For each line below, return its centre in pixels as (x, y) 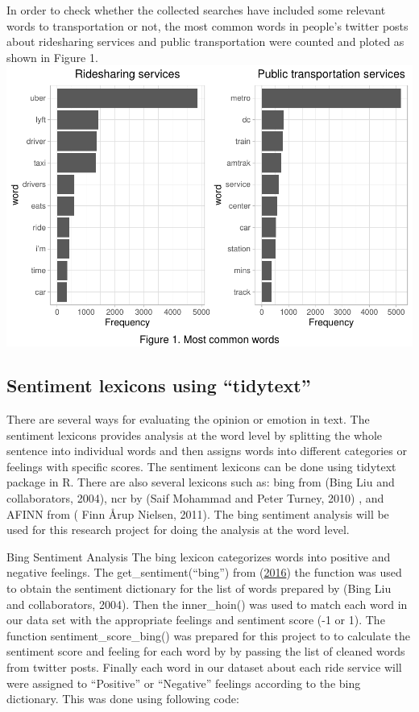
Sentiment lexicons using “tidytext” (159, 385)
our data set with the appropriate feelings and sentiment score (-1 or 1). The (196, 620)
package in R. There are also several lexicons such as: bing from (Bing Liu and (201, 482)
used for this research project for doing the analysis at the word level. (178, 530)
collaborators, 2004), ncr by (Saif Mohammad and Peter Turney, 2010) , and (195, 498)
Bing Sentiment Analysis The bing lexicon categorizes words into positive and (199, 556)
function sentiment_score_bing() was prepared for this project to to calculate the (209, 635)
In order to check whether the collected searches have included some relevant (196, 10)
